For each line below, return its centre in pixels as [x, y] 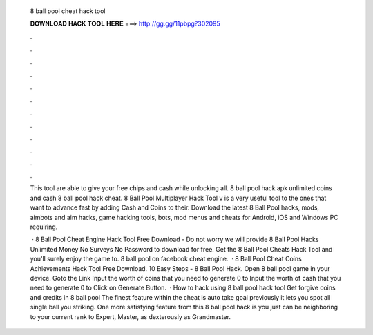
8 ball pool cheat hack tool [68, 11]
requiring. [44, 227]
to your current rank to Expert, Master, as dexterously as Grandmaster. [131, 316]
